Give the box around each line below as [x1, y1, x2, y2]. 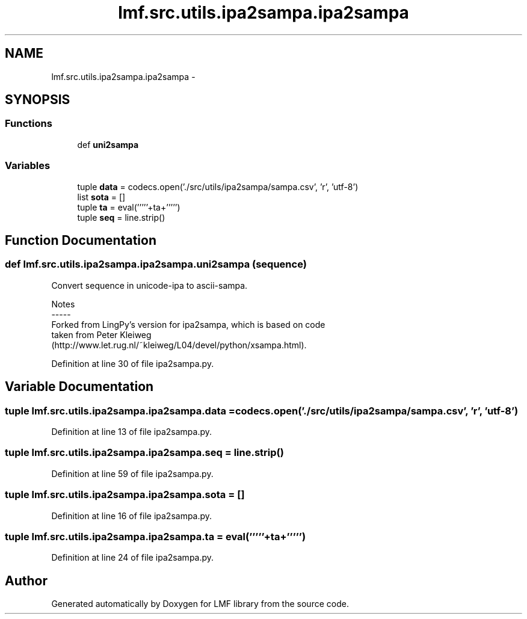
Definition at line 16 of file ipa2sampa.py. [51, 510, 212, 521]
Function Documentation [5, 232, 156, 248]
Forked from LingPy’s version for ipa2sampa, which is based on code [51, 319, 325, 330]
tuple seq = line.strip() [77, 212, 165, 223]
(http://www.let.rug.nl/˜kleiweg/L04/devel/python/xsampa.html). [51, 339, 307, 350]
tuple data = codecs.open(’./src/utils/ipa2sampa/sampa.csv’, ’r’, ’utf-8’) [77, 181, 359, 192]
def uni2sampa [77, 139, 139, 150]
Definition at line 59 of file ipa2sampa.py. [51, 468, 214, 479]
